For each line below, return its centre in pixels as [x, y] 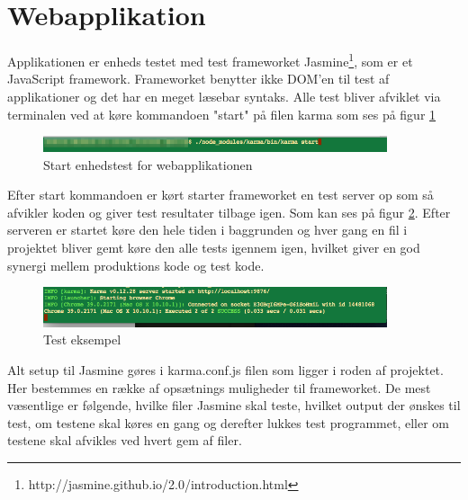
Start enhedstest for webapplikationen [148, 164]
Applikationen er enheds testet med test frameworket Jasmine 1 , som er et [210, 60]
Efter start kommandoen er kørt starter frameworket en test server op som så [220, 195]
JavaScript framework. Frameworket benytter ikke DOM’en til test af [198, 79]
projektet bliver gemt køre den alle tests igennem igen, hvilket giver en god [214, 247]
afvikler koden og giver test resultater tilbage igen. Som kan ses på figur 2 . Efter [229, 212]
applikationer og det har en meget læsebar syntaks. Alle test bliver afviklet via [224, 96]
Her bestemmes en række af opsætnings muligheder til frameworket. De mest [219, 387]
